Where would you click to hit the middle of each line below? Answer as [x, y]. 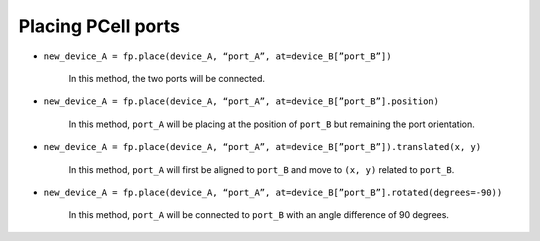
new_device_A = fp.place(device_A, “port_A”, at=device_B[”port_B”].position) [241, 101]
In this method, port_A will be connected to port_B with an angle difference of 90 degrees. [259, 215]
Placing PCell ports [99, 26]
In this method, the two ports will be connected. [166, 78]
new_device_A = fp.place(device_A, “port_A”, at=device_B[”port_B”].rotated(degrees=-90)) [273, 192]
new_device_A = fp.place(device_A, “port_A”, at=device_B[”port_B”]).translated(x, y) [262, 147]
